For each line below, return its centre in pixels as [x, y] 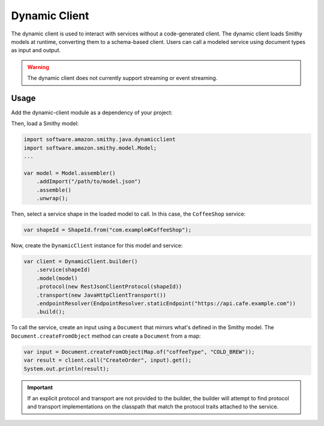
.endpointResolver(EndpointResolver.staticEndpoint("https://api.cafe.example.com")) [166, 304]
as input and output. [36, 50]
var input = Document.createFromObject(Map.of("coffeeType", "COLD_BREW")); [139, 352]
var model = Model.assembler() [70, 173]
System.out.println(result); [67, 369]
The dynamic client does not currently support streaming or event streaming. [122, 78]
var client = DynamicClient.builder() [81, 262]
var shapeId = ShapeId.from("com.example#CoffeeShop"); [108, 230]
